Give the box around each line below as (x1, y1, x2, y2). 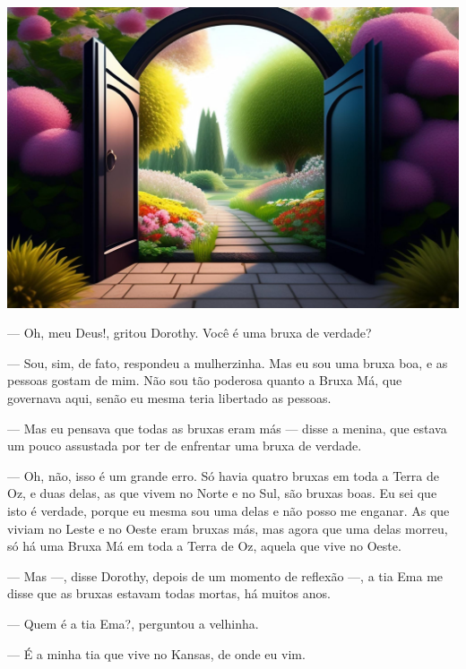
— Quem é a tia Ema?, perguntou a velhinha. (7, 613, 259, 632)
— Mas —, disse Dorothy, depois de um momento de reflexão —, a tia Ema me (7, 566, 444, 585)
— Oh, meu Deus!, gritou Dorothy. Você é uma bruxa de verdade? (7, 323, 372, 342)
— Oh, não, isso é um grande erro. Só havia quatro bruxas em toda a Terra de (7, 466, 439, 485)
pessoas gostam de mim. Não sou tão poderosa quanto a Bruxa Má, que (7, 371, 402, 390)
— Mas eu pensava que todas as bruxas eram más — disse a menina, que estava (7, 418, 447, 437)
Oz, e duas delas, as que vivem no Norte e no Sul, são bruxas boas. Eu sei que (7, 484, 437, 502)
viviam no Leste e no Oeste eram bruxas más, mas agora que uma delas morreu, (7, 519, 448, 537)
